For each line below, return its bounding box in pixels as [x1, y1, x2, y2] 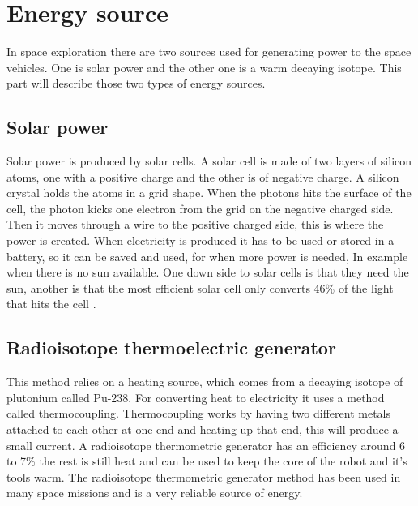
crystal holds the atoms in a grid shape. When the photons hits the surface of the [6, 184, 412, 201]
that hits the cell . [6, 295, 96, 312]
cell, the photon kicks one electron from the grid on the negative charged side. [6, 199, 394, 217]
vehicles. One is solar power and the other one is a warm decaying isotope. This [6, 58, 402, 75]
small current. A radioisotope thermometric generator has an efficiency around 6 [6, 436, 406, 453]
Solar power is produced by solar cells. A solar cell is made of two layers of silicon [6, 152, 412, 169]
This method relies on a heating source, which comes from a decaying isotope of [6, 373, 403, 390]
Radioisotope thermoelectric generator [6, 335, 336, 360]
